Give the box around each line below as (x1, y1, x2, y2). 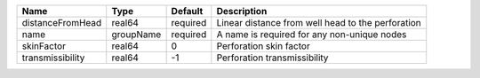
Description (216, 5, 268, 17)
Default (171, 5, 204, 17)
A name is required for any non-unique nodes (216, 28, 407, 40)
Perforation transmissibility (216, 51, 329, 64)
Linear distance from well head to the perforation (216, 17, 421, 28)
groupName (111, 28, 162, 40)
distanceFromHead (21, 17, 102, 28)
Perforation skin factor (216, 40, 310, 52)
